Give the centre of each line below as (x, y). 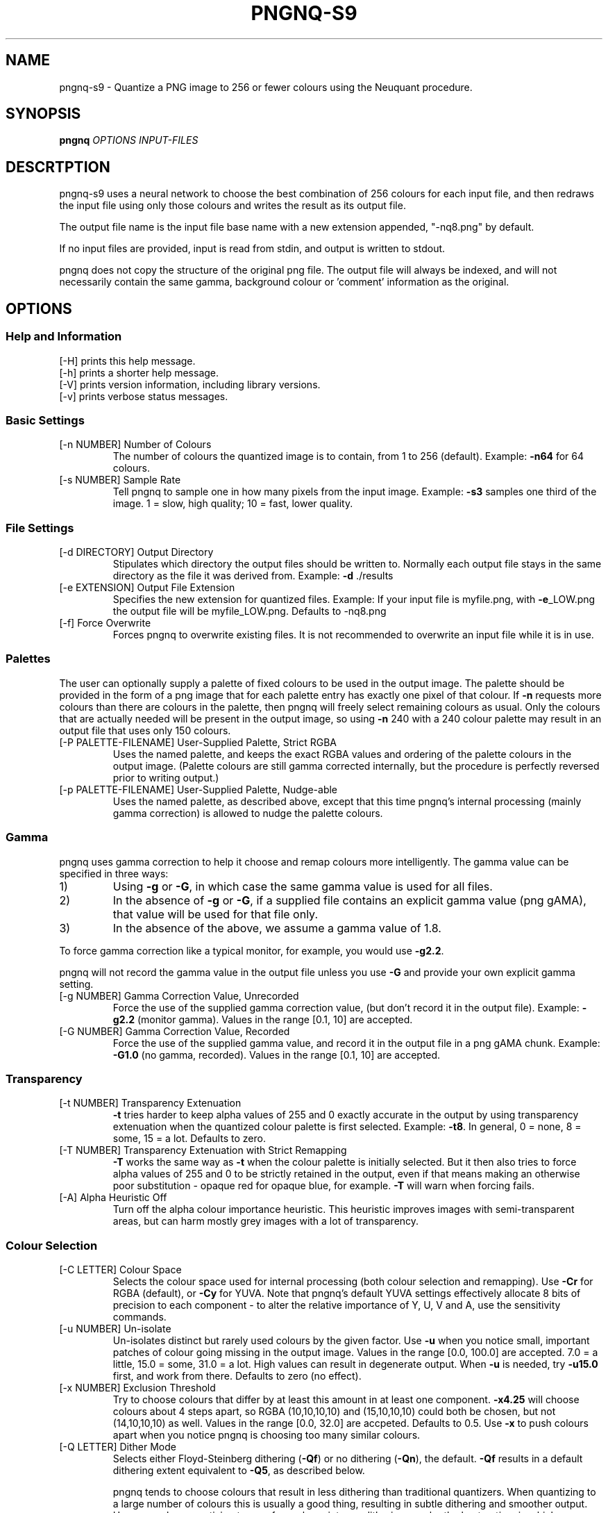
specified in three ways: (114, 873)
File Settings (40, 528)
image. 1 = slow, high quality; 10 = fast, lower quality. (233, 504)
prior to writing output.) (166, 777)
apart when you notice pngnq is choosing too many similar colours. (267, 1435)
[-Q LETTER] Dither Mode (118, 1447)
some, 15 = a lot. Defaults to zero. (189, 1139)
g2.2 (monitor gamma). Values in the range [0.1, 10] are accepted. (263, 1019)
